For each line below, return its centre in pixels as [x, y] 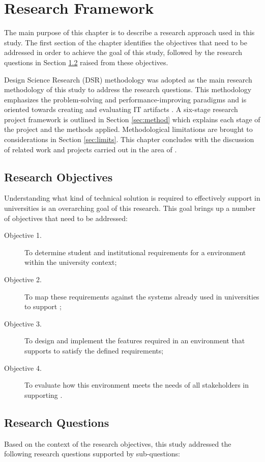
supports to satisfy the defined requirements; [94, 350]
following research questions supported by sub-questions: [92, 454]
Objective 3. [23, 323]
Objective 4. [23, 368]
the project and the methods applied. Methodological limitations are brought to [128, 129]
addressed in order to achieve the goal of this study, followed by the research [123, 52]
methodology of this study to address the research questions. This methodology [128, 89]
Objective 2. [23, 279]
